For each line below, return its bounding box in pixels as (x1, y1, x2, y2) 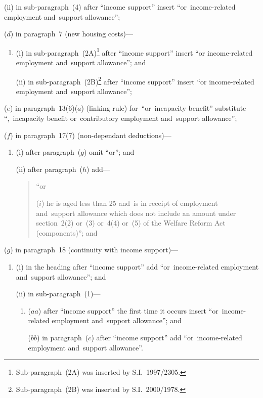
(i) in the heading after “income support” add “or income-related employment (16, 261, 259, 272)
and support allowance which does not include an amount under (36, 207, 236, 218)
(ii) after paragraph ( (16, 163, 83, 174)
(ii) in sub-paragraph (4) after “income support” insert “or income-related (4, 2, 236, 12)
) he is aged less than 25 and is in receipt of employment (41, 198, 218, 208)
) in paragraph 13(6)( (10, 103, 78, 113)
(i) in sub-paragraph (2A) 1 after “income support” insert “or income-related (16, 46, 253, 58)
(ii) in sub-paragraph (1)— (16, 288, 101, 299)
